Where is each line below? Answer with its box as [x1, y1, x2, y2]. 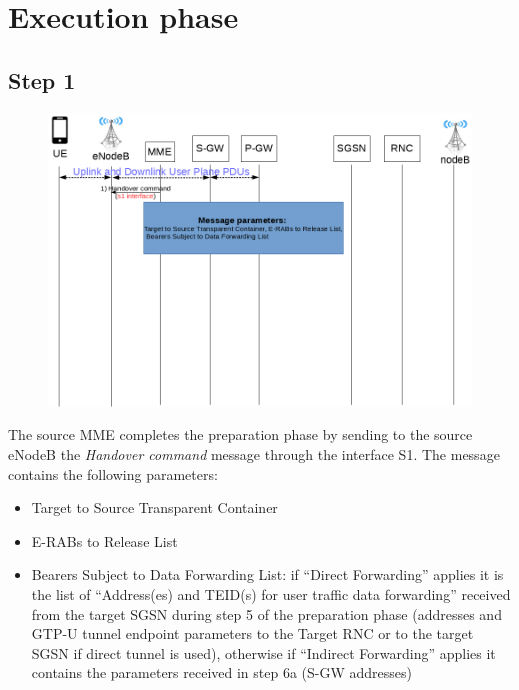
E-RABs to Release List [31, 530, 178, 551]
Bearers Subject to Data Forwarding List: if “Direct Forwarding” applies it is [31, 564, 504, 585]
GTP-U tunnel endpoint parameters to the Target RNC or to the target [31, 623, 474, 644]
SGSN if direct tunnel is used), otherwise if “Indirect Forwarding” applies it [31, 642, 496, 663]
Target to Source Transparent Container [31, 497, 278, 518]
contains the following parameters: [8, 463, 218, 484]
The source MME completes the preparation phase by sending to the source [8, 424, 473, 445]
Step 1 [8, 64, 76, 95]
